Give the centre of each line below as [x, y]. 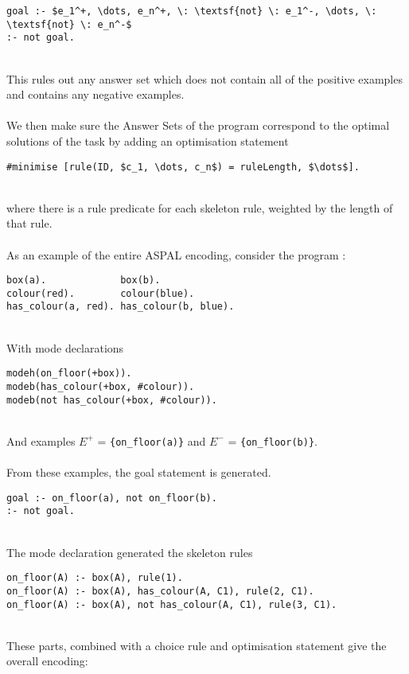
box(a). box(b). [84, 281]
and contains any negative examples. [95, 94]
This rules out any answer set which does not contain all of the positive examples [204, 78]
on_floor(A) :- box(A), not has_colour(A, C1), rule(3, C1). [172, 604]
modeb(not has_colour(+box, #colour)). [112, 400]
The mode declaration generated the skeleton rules [130, 552]
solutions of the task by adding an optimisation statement [148, 140]
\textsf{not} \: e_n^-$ [69, 24]
